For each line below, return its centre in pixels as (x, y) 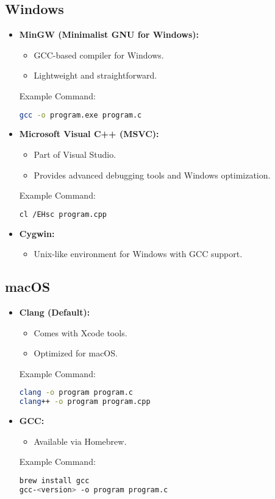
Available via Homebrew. (80, 441)
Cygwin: (37, 233)
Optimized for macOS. (76, 353)
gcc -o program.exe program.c (80, 115)
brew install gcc (54, 481)
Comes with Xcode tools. (80, 332)
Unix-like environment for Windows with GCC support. (138, 254)
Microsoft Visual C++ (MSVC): (89, 134)
